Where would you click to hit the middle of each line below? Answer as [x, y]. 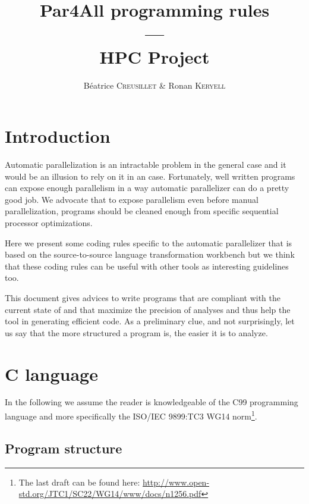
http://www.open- [176, 482]
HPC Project [154, 56]
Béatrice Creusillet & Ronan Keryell [154, 85]
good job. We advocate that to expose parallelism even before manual [132, 199]
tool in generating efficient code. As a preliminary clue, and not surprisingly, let [150, 321]
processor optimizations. [49, 223]
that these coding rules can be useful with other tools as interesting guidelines [147, 266]
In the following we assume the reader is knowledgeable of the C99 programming [152, 402]
